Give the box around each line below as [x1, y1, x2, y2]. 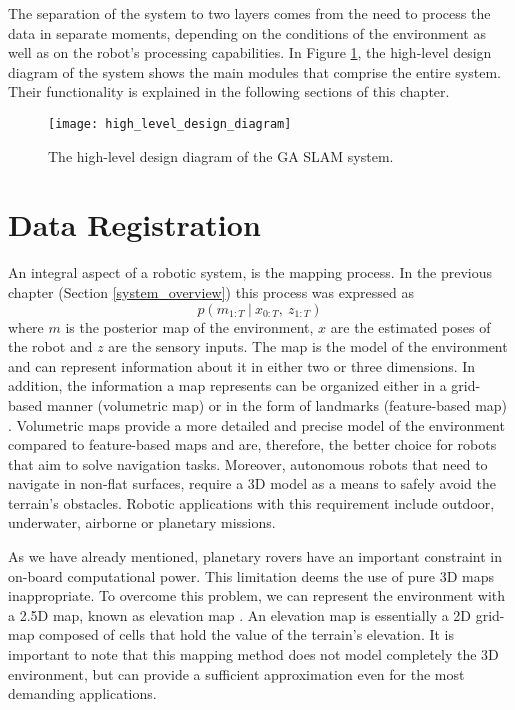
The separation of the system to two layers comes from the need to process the [8, 3, 491, 23]
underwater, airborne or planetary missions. [8, 512, 276, 533]
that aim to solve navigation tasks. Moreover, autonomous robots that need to [8, 453, 488, 474]
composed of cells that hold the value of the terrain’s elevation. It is [39, 624, 455, 645]
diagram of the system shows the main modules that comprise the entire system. [8, 61, 501, 82]
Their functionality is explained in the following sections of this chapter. [8, 81, 450, 102]
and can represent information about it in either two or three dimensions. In [8, 355, 476, 376]
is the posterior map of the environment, [65, 316, 314, 337]
